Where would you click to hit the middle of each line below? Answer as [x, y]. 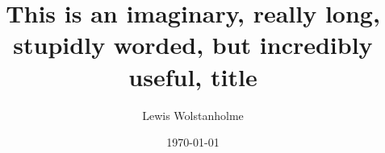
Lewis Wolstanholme [193, 115]
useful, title [193, 76]
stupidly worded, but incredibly [193, 45]
